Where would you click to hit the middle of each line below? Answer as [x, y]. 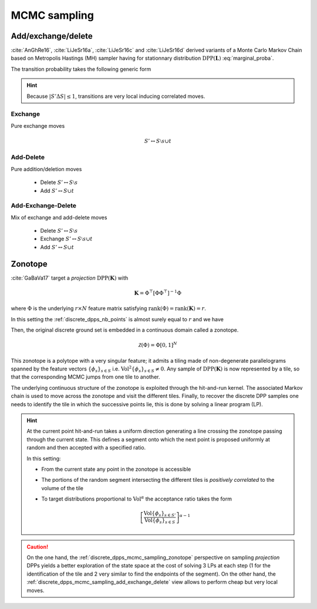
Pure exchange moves [38, 125]
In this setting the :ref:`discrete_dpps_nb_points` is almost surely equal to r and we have [117, 319]
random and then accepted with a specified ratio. [86, 448]
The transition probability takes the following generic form [81, 69]
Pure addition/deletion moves [46, 169]
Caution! [38, 547]
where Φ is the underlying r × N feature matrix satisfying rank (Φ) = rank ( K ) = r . [109, 308]
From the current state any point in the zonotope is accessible [116, 469]
